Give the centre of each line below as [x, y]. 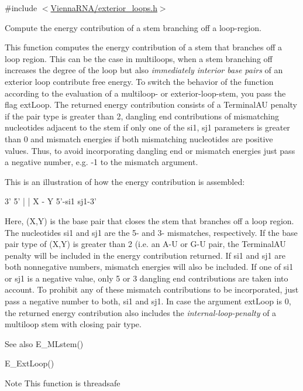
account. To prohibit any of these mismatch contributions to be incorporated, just [152, 289]
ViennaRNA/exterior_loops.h [104, 8]
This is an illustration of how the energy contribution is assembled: [125, 181]
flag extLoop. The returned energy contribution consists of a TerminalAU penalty [151, 104]
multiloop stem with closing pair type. [73, 324]
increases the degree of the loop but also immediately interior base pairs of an [144, 70]
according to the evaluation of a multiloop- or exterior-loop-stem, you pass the [145, 93]
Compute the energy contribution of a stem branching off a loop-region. [133, 27]
